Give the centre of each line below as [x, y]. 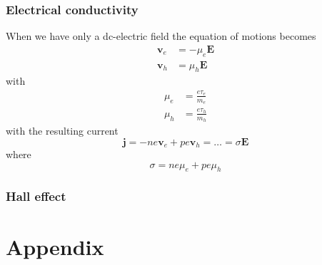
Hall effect [36, 196]
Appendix [55, 246]
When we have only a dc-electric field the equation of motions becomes [161, 36]
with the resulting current [62, 131]
